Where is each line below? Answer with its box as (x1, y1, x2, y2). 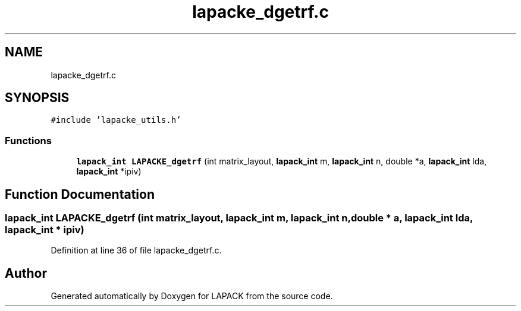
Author (5, 265, 47, 281)
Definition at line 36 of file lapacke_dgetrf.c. (51, 245, 222, 256)
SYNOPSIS (5, 90, 70, 106)
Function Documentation (5, 186, 155, 202)
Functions (5, 134, 52, 147)
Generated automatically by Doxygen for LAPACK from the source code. (51, 291, 333, 302)
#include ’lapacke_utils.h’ (51, 115, 181, 125)
